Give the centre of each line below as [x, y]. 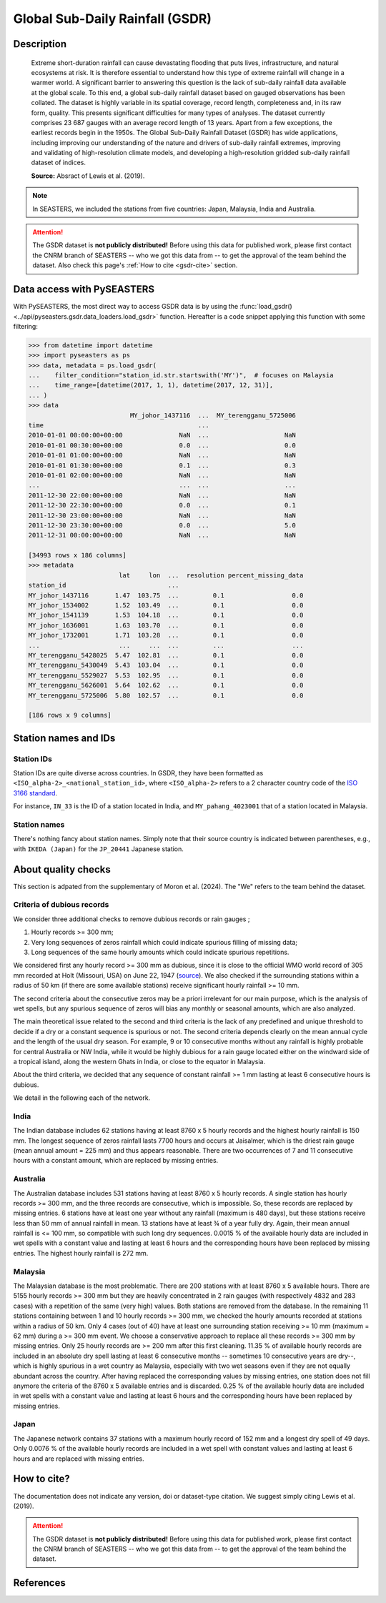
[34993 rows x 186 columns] [77, 555]
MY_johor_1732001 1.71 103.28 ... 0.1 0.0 [166, 635]
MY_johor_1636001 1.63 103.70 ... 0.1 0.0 [166, 625]
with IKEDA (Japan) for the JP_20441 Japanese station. [98, 849]
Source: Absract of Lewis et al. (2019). [88, 176]
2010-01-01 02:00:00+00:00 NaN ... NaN [162, 475]
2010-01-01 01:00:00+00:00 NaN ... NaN [162, 455]
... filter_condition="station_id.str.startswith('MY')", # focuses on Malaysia [181, 376]
